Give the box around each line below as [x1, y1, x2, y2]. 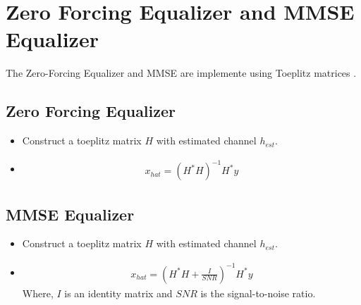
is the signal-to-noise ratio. [200, 285, 316, 300]
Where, [22, 285, 54, 300]
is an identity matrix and [64, 285, 173, 300]
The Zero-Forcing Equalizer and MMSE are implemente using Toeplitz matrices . [6, 66, 357, 80]
